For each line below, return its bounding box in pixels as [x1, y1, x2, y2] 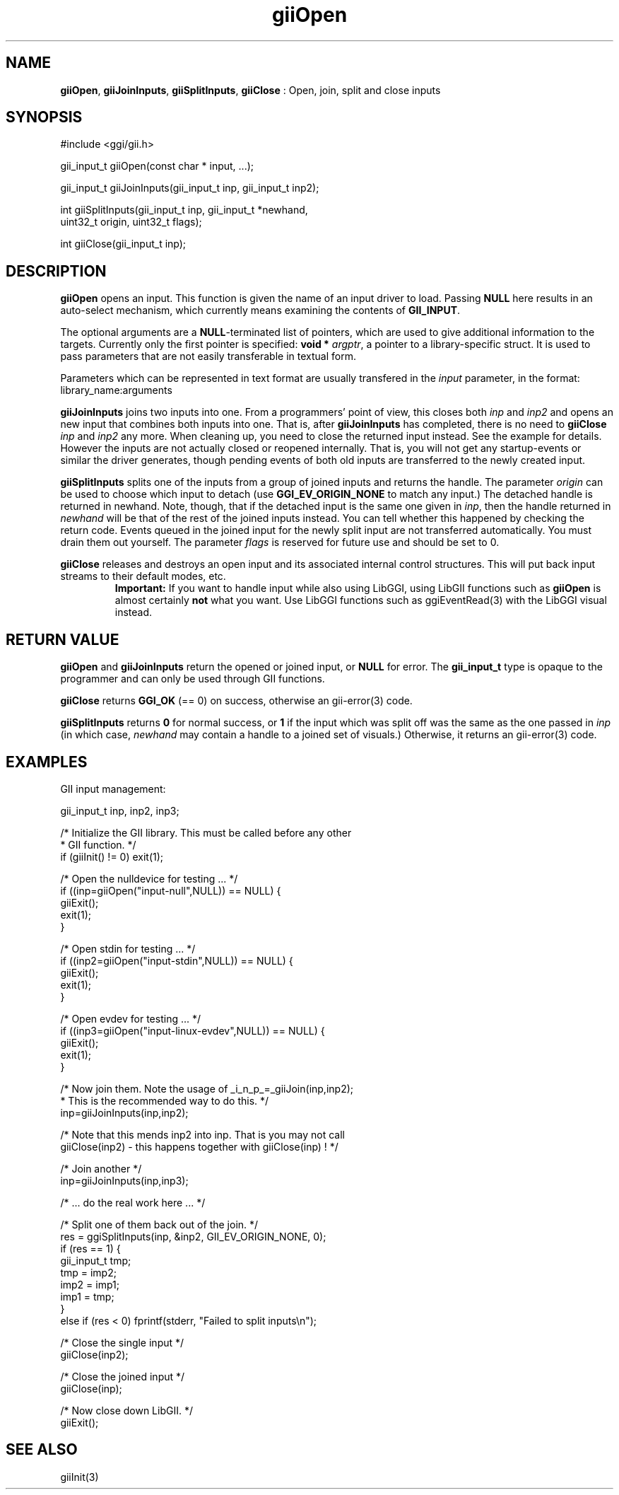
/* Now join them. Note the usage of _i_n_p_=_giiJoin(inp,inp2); [60, 1082, 354, 1095]
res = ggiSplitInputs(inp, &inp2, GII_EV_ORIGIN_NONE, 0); [60, 1230, 326, 1243]
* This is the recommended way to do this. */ [60, 1094, 269, 1107]
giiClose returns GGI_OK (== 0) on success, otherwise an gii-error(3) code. [60, 694, 413, 707]
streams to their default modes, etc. [60, 570, 226, 583]
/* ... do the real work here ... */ [60, 1196, 206, 1209]
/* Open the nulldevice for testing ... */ [60, 872, 238, 885]
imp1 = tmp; [60, 1290, 114, 1303]
